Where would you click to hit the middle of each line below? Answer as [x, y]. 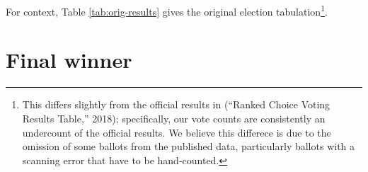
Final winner [69, 60]
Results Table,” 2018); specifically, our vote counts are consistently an [174, 118]
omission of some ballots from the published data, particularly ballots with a [189, 146]
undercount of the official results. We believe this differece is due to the [177, 132]
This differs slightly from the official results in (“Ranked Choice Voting [176, 104]
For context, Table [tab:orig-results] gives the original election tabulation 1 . [167, 10]
